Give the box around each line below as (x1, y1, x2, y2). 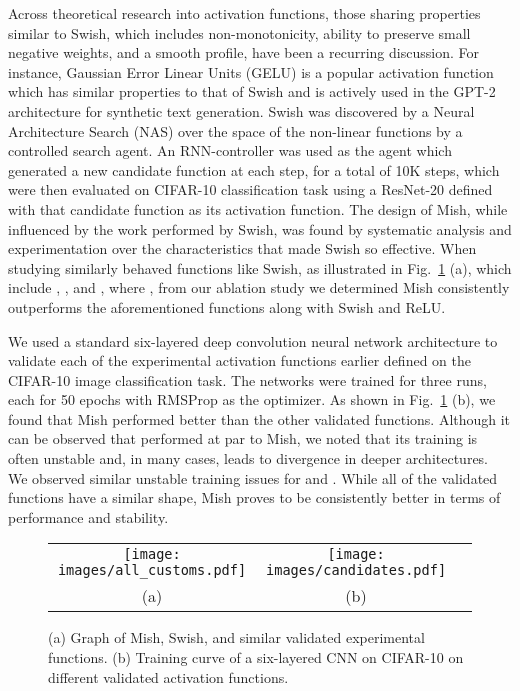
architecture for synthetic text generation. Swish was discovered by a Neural (8, 100, 475, 121)
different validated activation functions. (48, 666, 289, 687)
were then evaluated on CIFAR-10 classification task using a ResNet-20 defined (8, 179, 493, 200)
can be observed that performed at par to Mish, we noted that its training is (8, 428, 478, 449)
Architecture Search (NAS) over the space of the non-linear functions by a (8, 120, 463, 141)
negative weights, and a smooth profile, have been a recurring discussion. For (8, 42, 479, 63)
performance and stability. (8, 506, 169, 527)
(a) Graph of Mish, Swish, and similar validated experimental (48, 627, 425, 648)
